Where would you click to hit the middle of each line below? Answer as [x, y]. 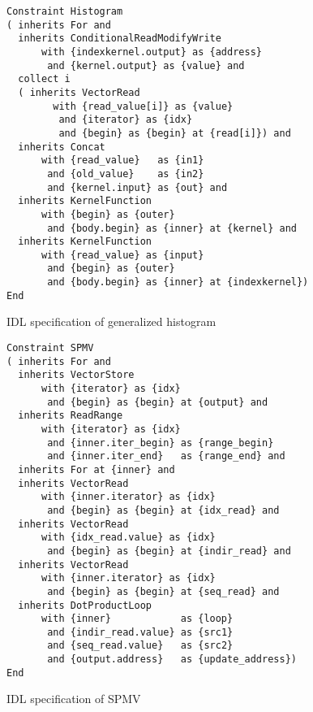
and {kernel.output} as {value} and [146, 65]
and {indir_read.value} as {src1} [140, 632]
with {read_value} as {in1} [122, 161]
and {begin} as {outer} [111, 269]
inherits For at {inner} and [96, 469]
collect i [44, 79]
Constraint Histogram [65, 11]
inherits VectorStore [76, 375]
